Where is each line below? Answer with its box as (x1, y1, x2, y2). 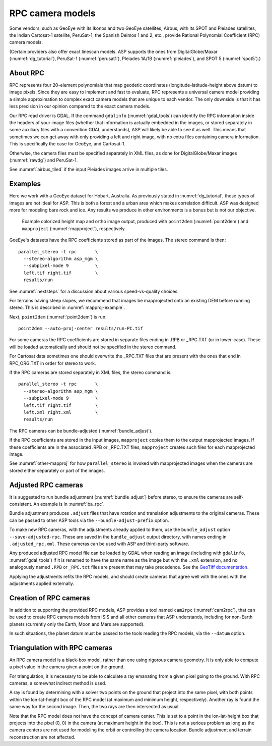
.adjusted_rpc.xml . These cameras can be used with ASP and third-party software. (9, 541, 189, 547)
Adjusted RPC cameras (9, 481, 83, 489)
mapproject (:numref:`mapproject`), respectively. (22, 225, 126, 232)
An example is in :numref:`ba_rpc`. (33, 501, 105, 507)
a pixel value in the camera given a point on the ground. (9, 664, 125, 670)
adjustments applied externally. (9, 580, 75, 587)
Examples (9, 180, 41, 188)
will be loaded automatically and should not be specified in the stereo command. (9, 344, 177, 350)
